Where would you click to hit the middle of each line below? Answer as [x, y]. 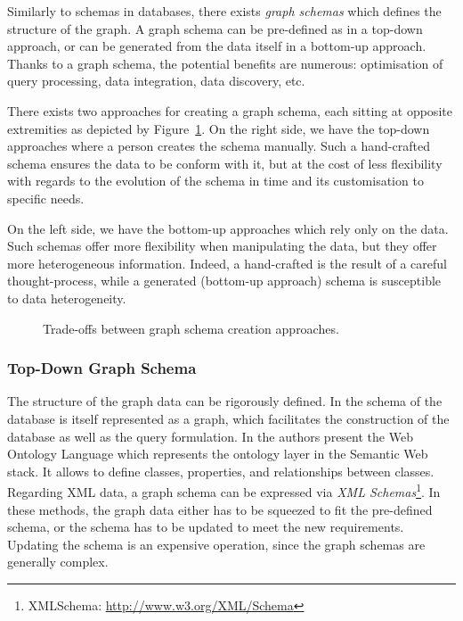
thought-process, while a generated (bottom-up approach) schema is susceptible [224, 281]
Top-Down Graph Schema [102, 368]
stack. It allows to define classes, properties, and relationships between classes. [221, 471]
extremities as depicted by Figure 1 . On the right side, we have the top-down [219, 128]
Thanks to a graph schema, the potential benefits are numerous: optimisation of [225, 63]
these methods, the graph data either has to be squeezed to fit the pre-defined [220, 509]
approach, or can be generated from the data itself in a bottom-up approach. [217, 46]
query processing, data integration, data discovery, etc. [156, 81]
